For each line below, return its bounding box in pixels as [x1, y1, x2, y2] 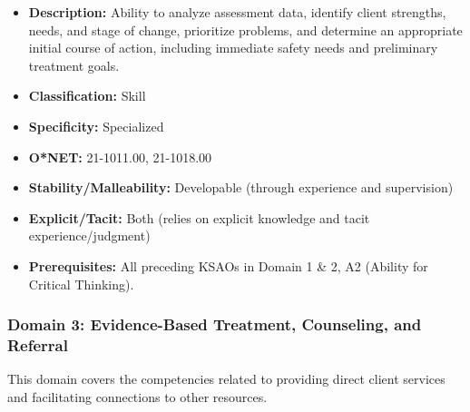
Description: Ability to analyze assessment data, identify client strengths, [28, 3, 446, 21]
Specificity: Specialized [28, 116, 164, 135]
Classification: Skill [28, 86, 146, 105]
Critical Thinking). [28, 274, 134, 293]
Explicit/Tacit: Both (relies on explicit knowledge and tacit [28, 208, 370, 227]
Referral [7, 333, 68, 356]
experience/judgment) [28, 226, 151, 245]
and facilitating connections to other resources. [7, 387, 268, 406]
